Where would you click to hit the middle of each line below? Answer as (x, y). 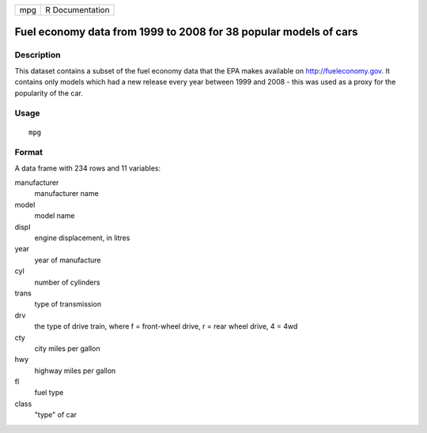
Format (29, 152)
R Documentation (77, 10)
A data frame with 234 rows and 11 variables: (88, 168)
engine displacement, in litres (82, 238)
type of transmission (68, 304)
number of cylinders (67, 282)
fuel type (49, 393)
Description (38, 55)
